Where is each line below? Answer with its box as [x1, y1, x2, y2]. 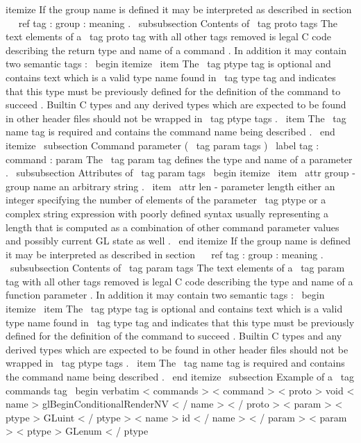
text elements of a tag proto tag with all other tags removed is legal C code [6, 29, 331, 44]
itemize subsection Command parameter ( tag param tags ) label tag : [6, 137, 319, 152]
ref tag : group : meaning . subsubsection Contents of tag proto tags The [18, 15, 338, 30]
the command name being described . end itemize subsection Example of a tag [6, 369, 355, 384]
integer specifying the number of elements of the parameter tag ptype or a [6, 192, 326, 207]
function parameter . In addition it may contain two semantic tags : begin [6, 287, 325, 302]
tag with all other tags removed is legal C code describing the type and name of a [6, 274, 353, 288]
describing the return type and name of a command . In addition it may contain [6, 42, 346, 57]
